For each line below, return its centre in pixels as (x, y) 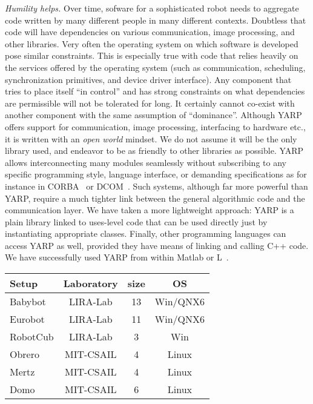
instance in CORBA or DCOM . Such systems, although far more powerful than (156, 186)
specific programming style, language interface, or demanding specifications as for (156, 174)
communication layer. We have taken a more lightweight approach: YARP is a (150, 210)
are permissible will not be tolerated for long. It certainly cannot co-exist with (150, 103)
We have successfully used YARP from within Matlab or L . (117, 257)
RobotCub (32, 337)
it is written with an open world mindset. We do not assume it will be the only (151, 138)
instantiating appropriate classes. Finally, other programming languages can (146, 233)
